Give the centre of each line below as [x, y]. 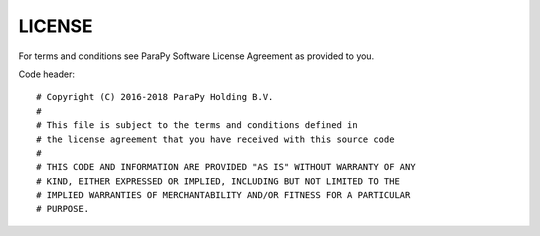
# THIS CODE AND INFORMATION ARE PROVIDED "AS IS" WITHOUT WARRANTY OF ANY [226, 167]
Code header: [46, 74]
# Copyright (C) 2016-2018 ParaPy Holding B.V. [155, 97]
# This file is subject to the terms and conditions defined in [197, 125]
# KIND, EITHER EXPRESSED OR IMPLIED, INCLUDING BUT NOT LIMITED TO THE [218, 181]
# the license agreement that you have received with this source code [215, 139]
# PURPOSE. [63, 209]
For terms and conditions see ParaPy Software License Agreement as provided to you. [196, 56]
